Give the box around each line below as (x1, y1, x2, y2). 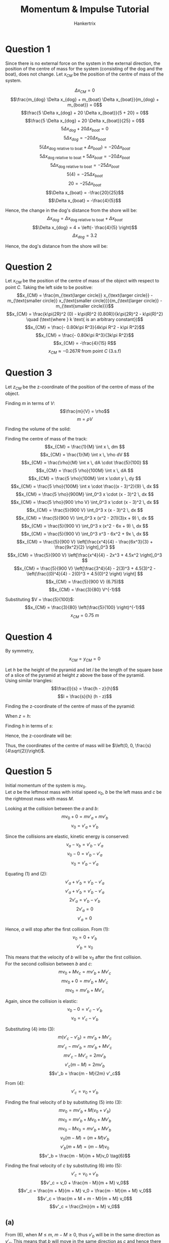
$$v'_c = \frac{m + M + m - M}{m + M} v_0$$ (37, 1195, 133, 1201)
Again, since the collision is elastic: (5, 998, 78, 1004)
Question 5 (5, 765, 52, 777)
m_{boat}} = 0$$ (67, 102, 102, 108)
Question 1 (5, 43, 50, 55)
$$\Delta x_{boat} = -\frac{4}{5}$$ (48, 197, 122, 203)
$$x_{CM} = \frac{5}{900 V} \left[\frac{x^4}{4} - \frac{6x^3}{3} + (16, 538, 153, 544)
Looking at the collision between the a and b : (5, 805, 99, 812)
